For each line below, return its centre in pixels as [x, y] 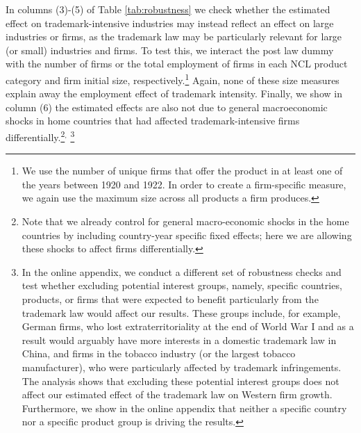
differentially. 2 [35, 136]
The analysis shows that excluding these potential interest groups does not [180, 381]
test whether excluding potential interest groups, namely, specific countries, [182, 285]
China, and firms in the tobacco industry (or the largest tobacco [159, 353]
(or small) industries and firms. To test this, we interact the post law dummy [170, 50]
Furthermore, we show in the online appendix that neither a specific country [184, 408]
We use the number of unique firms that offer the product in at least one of [182, 171]
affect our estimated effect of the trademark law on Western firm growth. [177, 394]
